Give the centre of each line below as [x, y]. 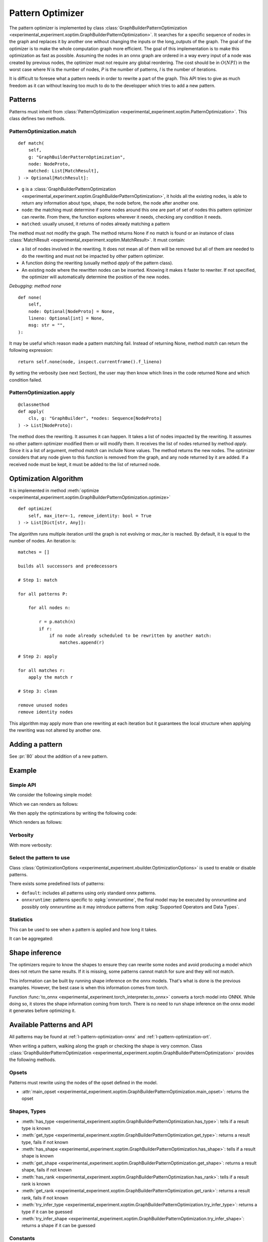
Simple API [23, 785]
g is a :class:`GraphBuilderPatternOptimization [69, 189]
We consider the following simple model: [51, 795]
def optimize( [35, 509]
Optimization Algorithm [46, 479]
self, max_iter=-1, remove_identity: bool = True [90, 516]
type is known [36, 1128]
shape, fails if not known [47, 1170]
